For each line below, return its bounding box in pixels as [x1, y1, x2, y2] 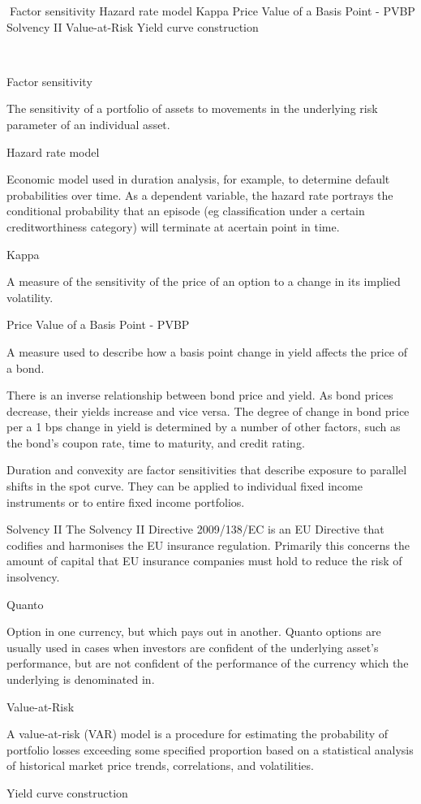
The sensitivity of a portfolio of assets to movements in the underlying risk [6, 100, 378, 117]
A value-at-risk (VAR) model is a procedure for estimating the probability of [6, 725, 389, 742]
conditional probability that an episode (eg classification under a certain [6, 202, 365, 219]
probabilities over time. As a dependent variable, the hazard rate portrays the [6, 186, 393, 203]
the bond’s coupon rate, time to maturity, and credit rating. [6, 434, 305, 451]
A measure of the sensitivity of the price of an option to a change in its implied [6, 273, 401, 290]
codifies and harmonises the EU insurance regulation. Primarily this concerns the [6, 536, 410, 553]
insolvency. [6, 568, 60, 586]
